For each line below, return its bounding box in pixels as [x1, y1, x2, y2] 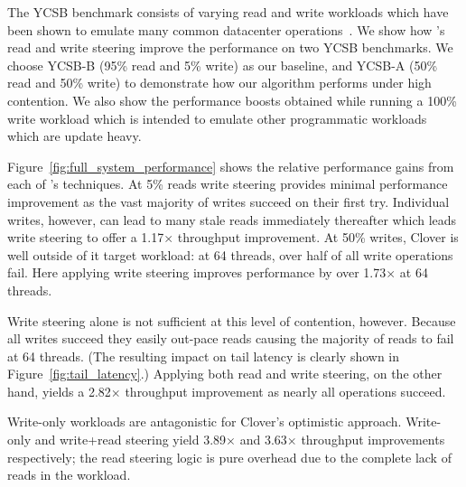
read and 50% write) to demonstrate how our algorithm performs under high [7, 73, 432, 92]
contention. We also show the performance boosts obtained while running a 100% [7, 90, 457, 109]
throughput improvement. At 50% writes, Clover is [177, 228, 459, 247]
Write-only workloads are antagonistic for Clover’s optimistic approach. [7, 412, 402, 431]
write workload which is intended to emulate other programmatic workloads [7, 108, 427, 127]
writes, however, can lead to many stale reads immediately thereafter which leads [7, 210, 457, 229]
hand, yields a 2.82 [7, 381, 111, 400]
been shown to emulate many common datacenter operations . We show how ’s [7, 20, 445, 39]
